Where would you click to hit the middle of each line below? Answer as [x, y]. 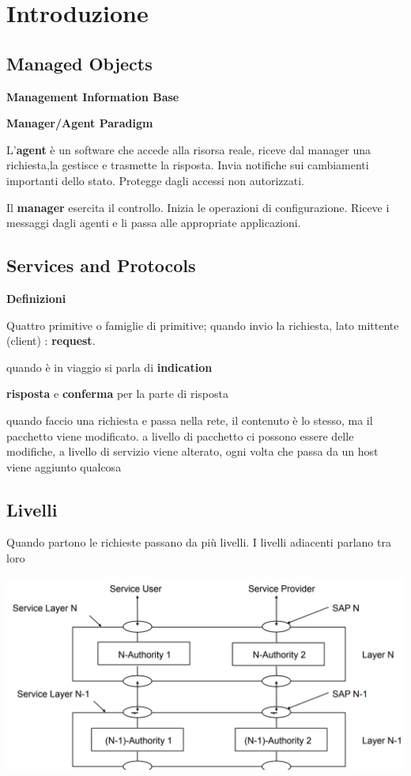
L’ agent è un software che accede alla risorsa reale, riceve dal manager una [189, 149]
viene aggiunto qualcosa [64, 466]
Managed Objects [79, 63]
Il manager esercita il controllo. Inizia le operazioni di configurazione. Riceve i [198, 207]
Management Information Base [93, 96]
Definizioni [36, 298]
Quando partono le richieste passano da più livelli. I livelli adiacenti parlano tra [199, 542]
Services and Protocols [101, 265]
